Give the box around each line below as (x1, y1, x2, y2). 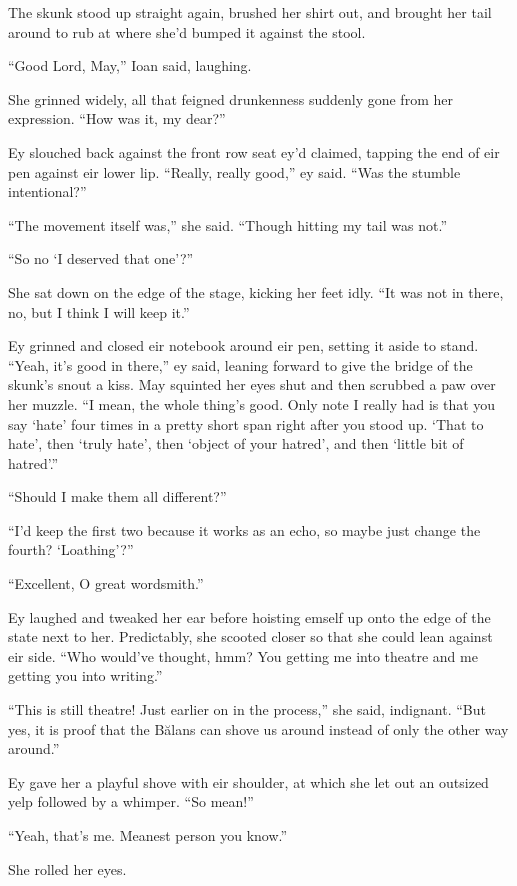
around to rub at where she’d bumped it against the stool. (8, 21, 366, 42)
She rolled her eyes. (8, 858, 127, 879)
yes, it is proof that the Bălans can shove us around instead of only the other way (8, 718, 509, 739)
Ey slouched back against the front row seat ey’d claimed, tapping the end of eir (8, 141, 500, 162)
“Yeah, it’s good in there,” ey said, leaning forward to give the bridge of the (8, 354, 473, 375)
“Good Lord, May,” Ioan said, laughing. (8, 55, 252, 76)
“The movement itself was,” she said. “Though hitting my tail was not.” (8, 214, 447, 235)
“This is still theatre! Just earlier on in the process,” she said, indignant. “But (8, 699, 486, 720)
